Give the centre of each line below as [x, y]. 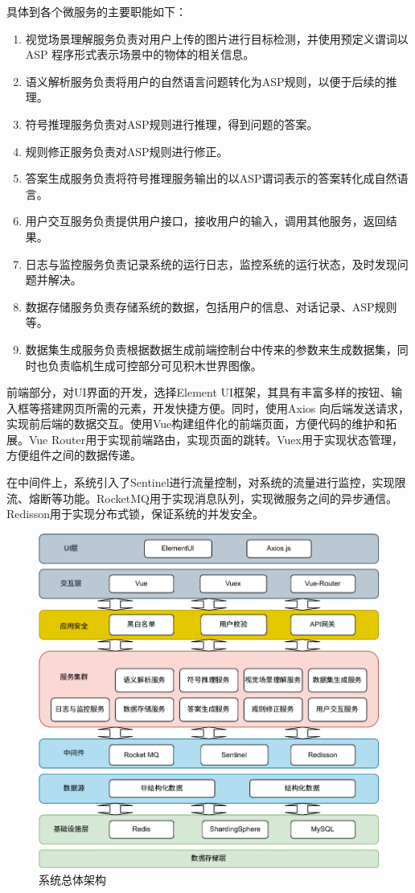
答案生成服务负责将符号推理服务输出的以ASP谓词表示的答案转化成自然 [211, 178]
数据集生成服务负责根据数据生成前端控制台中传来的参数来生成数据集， [211, 349]
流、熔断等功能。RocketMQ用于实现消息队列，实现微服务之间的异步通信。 [202, 498]
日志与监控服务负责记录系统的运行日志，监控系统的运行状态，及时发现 [211, 263]
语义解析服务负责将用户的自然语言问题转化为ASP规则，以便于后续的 [205, 81]
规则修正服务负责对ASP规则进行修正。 [127, 151]
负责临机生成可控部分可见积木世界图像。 [155, 365]
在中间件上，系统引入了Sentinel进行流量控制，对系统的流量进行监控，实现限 [206, 482]
